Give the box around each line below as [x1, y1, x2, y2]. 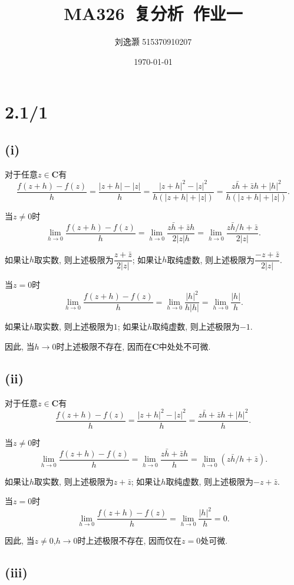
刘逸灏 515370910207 [114, 35, 192, 48]
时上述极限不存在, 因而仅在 [77, 534, 182, 547]
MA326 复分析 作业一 [64, 1, 243, 25]
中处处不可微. [158, 340, 211, 352]
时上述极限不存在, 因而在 [56, 340, 152, 352]
